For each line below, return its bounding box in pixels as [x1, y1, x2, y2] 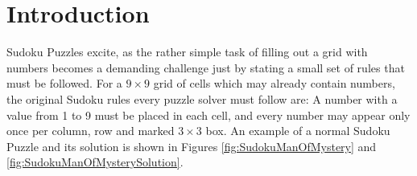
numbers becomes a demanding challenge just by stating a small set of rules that [6, 59, 405, 76]
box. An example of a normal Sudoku [205, 122, 390, 139]
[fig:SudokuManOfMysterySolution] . [6, 153, 184, 170]
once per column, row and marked [6, 122, 175, 139]
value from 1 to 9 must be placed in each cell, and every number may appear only [6, 106, 411, 123]
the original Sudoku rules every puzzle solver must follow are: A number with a [6, 90, 398, 107]
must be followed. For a [6, 75, 122, 92]
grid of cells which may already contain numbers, [153, 75, 395, 92]
